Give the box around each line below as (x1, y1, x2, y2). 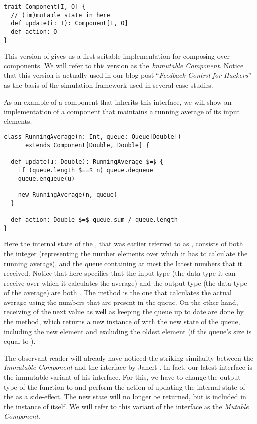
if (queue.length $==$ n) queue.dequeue (18, 167, 153, 174)
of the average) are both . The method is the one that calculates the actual (4, 287, 232, 298)
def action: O (11, 28, 57, 35)
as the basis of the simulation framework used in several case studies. (4, 80, 213, 90)
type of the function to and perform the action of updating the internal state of (4, 381, 245, 392)
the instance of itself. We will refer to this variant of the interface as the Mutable (4, 401, 249, 411)
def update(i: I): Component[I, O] (11, 20, 128, 27)
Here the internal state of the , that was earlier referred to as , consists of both (4, 239, 243, 249)
